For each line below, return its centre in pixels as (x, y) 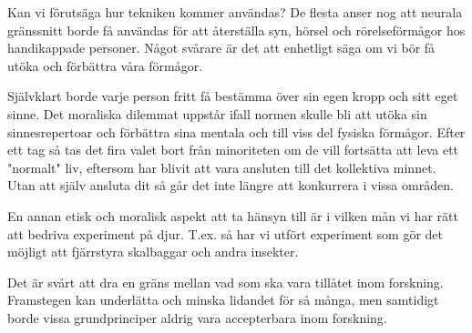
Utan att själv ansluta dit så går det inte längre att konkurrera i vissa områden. (231, 185)
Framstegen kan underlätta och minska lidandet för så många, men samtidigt (223, 300)
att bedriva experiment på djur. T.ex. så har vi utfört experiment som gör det (226, 233)
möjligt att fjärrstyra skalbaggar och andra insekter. (153, 252)
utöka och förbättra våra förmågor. (105, 65)
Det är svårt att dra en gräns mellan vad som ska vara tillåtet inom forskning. (226, 282)
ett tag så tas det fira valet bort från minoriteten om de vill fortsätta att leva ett (233, 150)
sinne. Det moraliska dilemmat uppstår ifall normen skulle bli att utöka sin (217, 113)
